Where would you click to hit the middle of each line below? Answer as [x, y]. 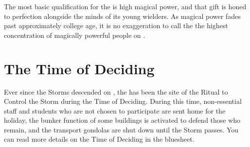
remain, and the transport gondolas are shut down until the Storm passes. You [121, 129]
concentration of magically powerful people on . [75, 35]
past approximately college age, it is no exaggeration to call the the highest [116, 25]
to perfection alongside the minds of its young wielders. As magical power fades [122, 16]
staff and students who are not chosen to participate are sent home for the [115, 110]
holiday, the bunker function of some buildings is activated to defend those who [122, 120]
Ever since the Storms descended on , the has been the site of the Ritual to [116, 91]
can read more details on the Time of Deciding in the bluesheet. [99, 139]
